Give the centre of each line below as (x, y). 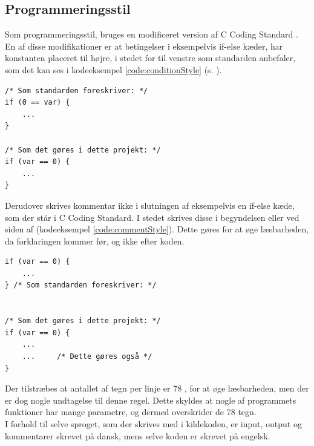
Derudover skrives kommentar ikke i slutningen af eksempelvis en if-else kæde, (150, 205)
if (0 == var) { (38, 103)
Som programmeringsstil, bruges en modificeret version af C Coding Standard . (152, 34)
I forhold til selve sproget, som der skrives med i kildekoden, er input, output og (153, 424)
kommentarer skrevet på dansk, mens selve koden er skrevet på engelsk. (138, 435)
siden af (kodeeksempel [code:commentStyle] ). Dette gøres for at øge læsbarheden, (157, 229)
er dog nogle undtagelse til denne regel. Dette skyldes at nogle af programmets (151, 400)
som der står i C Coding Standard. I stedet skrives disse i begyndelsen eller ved (152, 217)
